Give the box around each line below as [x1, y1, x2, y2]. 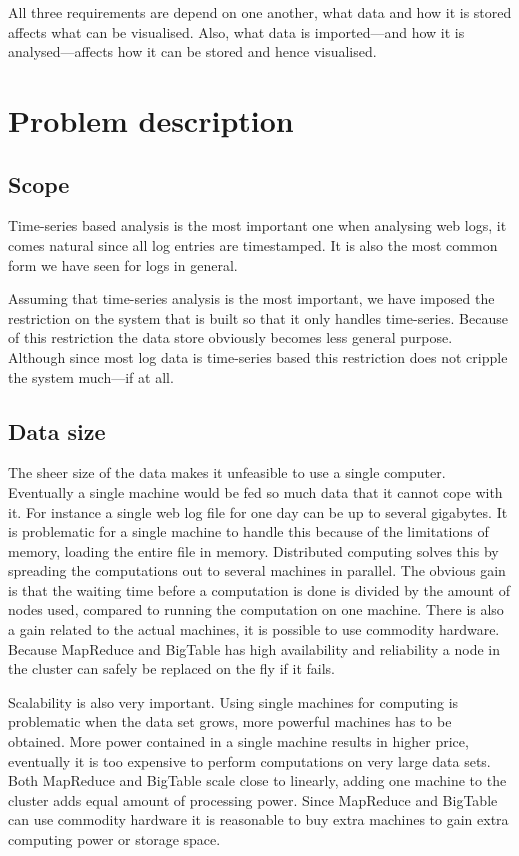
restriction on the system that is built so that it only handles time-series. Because [8, 307, 508, 328]
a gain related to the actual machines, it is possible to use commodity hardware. [8, 619, 500, 640]
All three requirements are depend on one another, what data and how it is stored [8, 2, 512, 22]
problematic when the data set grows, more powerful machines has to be [8, 711, 452, 732]
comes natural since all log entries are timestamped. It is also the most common [8, 234, 498, 255]
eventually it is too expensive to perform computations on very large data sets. [8, 750, 491, 771]
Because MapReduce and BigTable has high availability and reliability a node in [8, 638, 500, 659]
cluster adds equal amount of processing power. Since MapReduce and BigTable [8, 789, 498, 810]
